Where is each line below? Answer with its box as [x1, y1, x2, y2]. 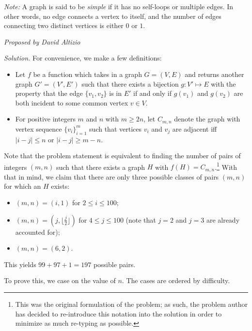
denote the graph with [174, 114, 240, 124]
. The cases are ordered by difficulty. [122, 275, 230, 286]
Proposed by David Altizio [4, 36, 80, 46]
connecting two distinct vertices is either [4, 20, 124, 30]
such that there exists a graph [56, 162, 145, 172]
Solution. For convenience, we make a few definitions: [4, 53, 162, 63]
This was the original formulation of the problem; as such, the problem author [15, 299, 248, 309]
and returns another [185, 69, 244, 79]
